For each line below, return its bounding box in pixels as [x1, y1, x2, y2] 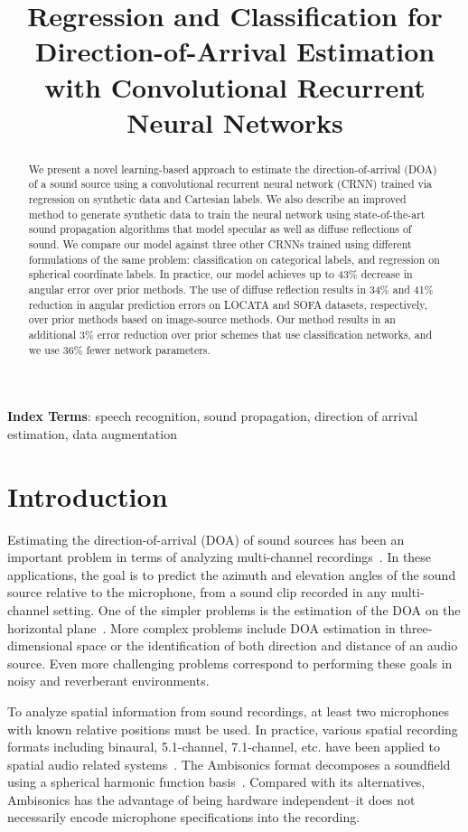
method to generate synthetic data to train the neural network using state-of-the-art [28, 206, 426, 221]
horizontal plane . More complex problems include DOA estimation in [7, 618, 396, 637]
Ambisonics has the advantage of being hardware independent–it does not [7, 790, 416, 809]
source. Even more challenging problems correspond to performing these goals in [7, 653, 453, 672]
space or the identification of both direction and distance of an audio [77, 636, 458, 655]
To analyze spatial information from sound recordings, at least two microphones [7, 701, 450, 720]
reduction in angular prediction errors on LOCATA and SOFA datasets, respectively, [28, 296, 427, 312]
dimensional [7, 636, 73, 655]
